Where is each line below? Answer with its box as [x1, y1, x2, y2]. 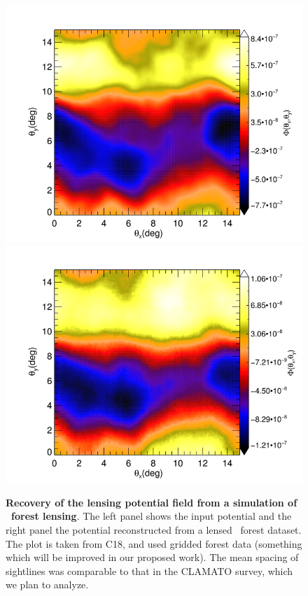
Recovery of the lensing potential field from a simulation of [6, 495, 297, 509]
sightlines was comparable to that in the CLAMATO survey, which [6, 563, 293, 578]
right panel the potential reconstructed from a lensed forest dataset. [6, 523, 302, 537]
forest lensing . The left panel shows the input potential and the [11, 509, 292, 523]
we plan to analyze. [6, 577, 89, 592]
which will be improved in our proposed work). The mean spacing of [6, 550, 299, 565]
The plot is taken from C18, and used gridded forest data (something [6, 536, 302, 551]
